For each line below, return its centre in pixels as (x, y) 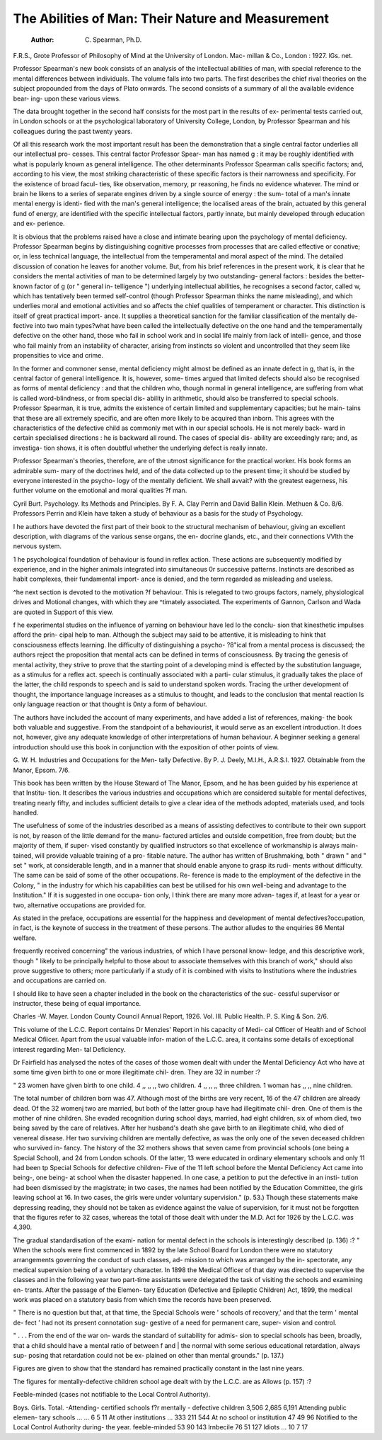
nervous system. (37, 546)
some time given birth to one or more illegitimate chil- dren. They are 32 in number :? (137, 1072)
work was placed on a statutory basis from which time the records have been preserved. (142, 1300)
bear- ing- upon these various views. (67, 98)
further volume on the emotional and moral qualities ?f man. (100, 491)
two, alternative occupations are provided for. (80, 905)
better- (354, 276)
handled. (26, 813)
